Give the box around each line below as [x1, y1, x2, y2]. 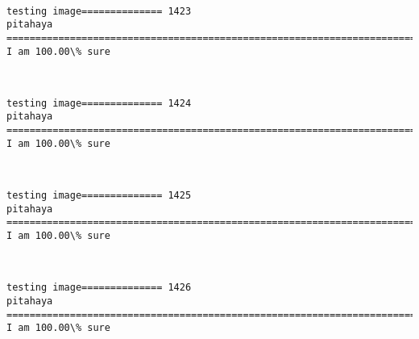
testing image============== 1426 [6, 282, 192, 294]
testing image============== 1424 [6, 97, 192, 109]
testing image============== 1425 [6, 190, 192, 202]
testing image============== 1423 [6, 5, 192, 17]
